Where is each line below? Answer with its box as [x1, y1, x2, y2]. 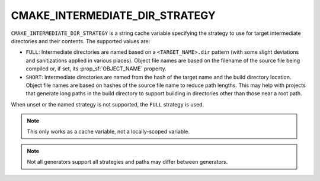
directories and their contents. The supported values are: [11, 37, 151, 44]
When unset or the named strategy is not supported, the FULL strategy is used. [11, 101, 204, 108]
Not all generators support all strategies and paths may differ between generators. [27, 159, 228, 166]
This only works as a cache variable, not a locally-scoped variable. [27, 128, 190, 135]
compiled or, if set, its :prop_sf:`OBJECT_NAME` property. [25, 65, 167, 72]
